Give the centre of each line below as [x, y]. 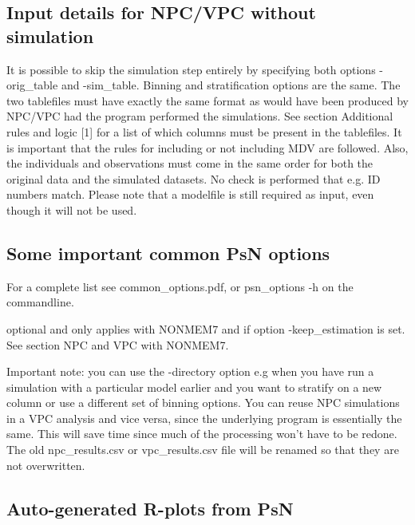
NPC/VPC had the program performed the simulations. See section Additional [200, 116]
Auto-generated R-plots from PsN [150, 508]
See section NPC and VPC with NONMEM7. [118, 344]
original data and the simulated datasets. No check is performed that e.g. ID [194, 178]
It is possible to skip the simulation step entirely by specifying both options [191, 69]
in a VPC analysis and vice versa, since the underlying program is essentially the [204, 418]
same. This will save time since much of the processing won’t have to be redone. [202, 434]
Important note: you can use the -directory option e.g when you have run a [190, 371]
